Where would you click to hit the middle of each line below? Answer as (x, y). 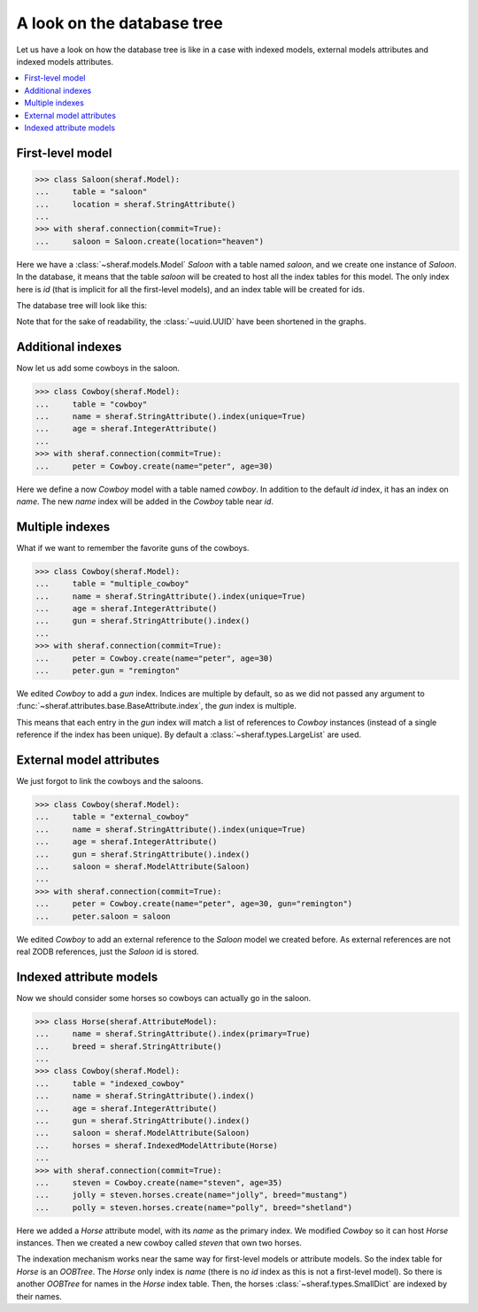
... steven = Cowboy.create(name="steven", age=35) (159, 1182)
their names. (39, 1296)
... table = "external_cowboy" (112, 817)
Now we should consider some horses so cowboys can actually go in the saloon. (164, 998)
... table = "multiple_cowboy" (112, 584)
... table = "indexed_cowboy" (110, 1083)
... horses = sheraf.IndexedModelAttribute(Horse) (156, 1145)
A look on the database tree (119, 23)
